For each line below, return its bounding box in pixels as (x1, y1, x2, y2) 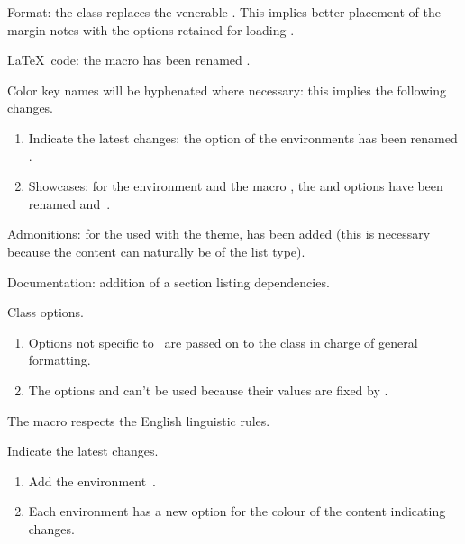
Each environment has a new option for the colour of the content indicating (28, 502, 446, 521)
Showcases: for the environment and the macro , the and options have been (28, 177, 443, 195)
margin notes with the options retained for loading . (7, 20, 295, 39)
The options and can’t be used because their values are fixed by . (28, 380, 388, 399)
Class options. (7, 303, 85, 322)
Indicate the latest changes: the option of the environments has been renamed (28, 128, 458, 147)
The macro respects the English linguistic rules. (7, 411, 270, 430)
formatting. (28, 350, 91, 369)
